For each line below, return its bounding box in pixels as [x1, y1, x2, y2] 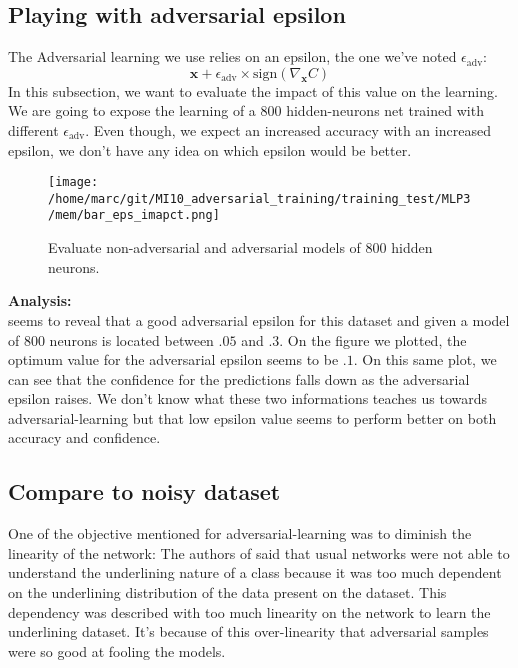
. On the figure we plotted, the [279, 329, 467, 350]
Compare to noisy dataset [8, 476, 281, 507]
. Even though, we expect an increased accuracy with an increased [85, 119, 491, 140]
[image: [48, 175, 99, 190]
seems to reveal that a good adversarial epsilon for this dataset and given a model [8, 309, 510, 330]
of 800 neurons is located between [8, 329, 214, 350]
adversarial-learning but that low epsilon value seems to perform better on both [8, 407, 497, 428]
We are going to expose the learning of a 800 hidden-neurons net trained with [8, 100, 484, 121]
